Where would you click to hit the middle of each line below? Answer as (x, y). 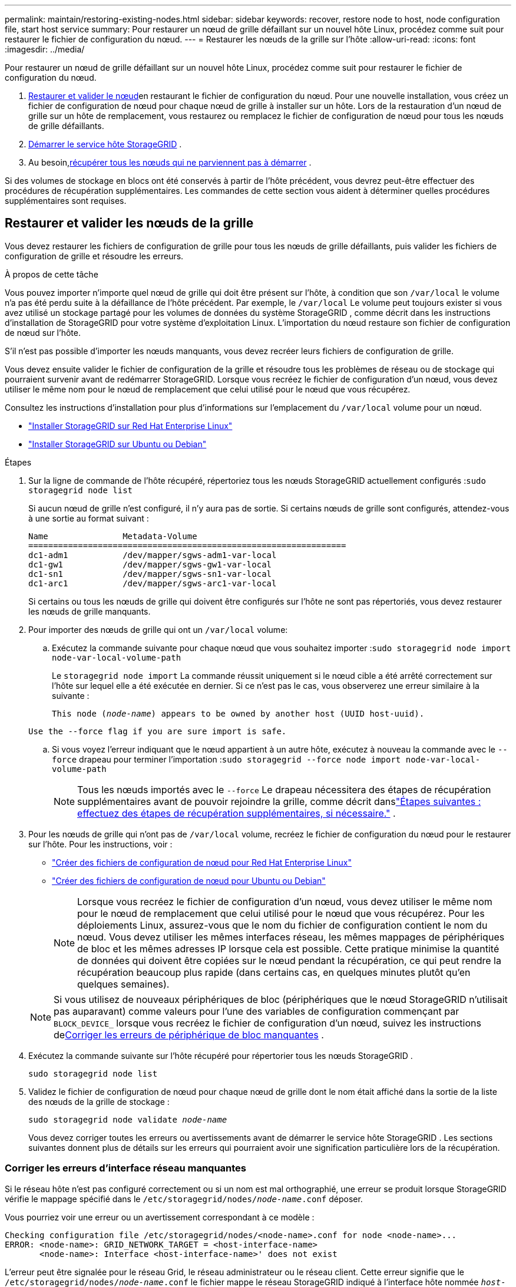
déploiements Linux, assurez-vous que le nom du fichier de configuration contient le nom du (282, 925)
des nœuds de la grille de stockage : (99, 1101)
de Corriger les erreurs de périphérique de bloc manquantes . (189, 1034)
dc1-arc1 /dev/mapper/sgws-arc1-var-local (153, 583)
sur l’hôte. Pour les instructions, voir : (100, 844)
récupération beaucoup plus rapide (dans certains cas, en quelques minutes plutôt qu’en (274, 972)
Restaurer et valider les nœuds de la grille (129, 223)
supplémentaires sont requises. (66, 201)
